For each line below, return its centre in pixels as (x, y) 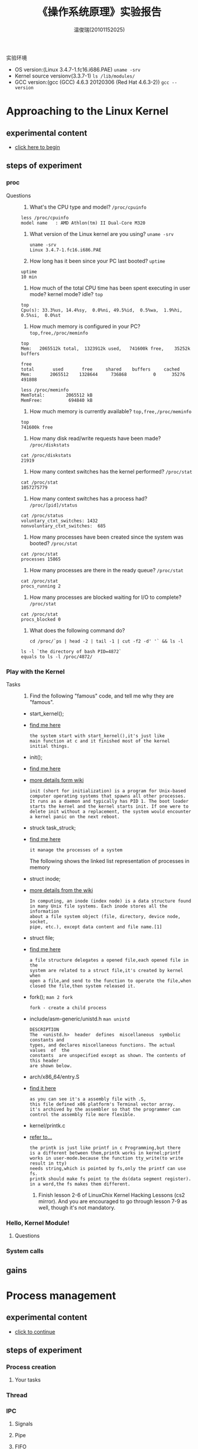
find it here (43, 1088)
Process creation (31, 1367)
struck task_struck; (53, 828)
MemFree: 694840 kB (57, 400)
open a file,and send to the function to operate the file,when (110, 981)
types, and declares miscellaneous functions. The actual (102, 1045)
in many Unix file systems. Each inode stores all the (98, 906)
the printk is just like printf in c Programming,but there (105, 1147)
